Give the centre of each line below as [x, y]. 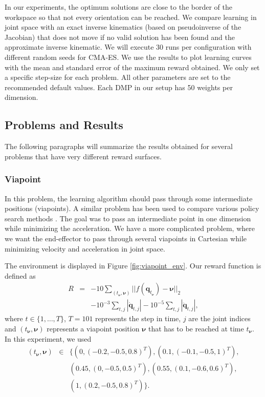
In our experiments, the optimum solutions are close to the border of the [118, 7]
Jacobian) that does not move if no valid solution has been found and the [120, 37]
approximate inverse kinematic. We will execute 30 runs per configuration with [128, 47]
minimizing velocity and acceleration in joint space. [85, 248]
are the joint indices [219, 318]
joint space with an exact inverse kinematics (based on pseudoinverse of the [123, 27]
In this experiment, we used [48, 338]
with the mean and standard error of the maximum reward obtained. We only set [132, 67]
